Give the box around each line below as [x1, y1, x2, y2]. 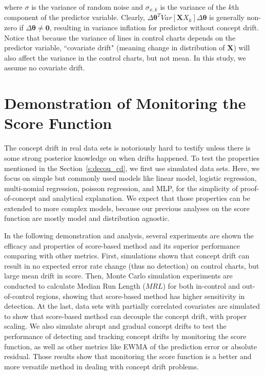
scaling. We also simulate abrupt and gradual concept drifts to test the [4, 321, 227, 331]
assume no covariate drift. [4, 62, 85, 73]
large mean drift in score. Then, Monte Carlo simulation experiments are [4, 270, 233, 281]
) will [233, 42, 250, 53]
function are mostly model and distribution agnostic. [4, 213, 170, 223]
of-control [4, 290, 34, 301]
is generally [209, 12, 245, 23]
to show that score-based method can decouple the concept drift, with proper [4, 310, 247, 321]
